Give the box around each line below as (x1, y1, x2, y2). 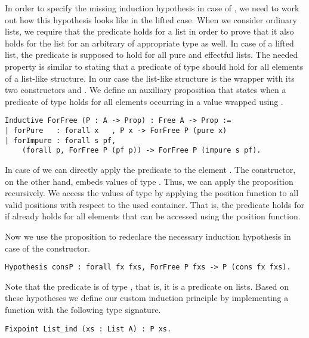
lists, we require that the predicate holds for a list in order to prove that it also (5, 25, 294, 38)
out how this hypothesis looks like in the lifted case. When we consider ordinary (5, 13, 297, 26)
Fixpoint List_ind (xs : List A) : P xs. (5, 324, 172, 333)
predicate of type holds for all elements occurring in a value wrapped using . (5, 95, 283, 107)
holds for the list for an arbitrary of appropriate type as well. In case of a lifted (5, 36, 294, 49)
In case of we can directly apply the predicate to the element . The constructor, (5, 163, 296, 175)
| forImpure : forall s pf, (5, 136, 116, 145)
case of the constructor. (5, 241, 90, 254)
